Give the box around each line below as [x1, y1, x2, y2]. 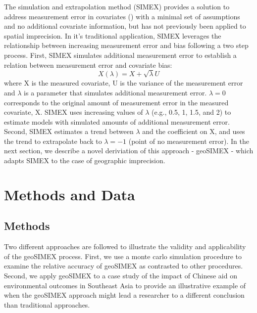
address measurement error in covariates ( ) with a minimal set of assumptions [4, 11, 240, 21]
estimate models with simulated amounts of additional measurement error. [4, 116, 230, 127]
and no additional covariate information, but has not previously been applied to [4, 21, 246, 31]
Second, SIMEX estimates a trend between [4, 126, 134, 136]
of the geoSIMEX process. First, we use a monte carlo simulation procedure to [4, 251, 242, 261]
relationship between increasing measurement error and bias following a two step [4, 40, 249, 50]
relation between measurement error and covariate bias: [4, 59, 172, 70]
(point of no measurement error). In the [128, 135, 249, 146]
